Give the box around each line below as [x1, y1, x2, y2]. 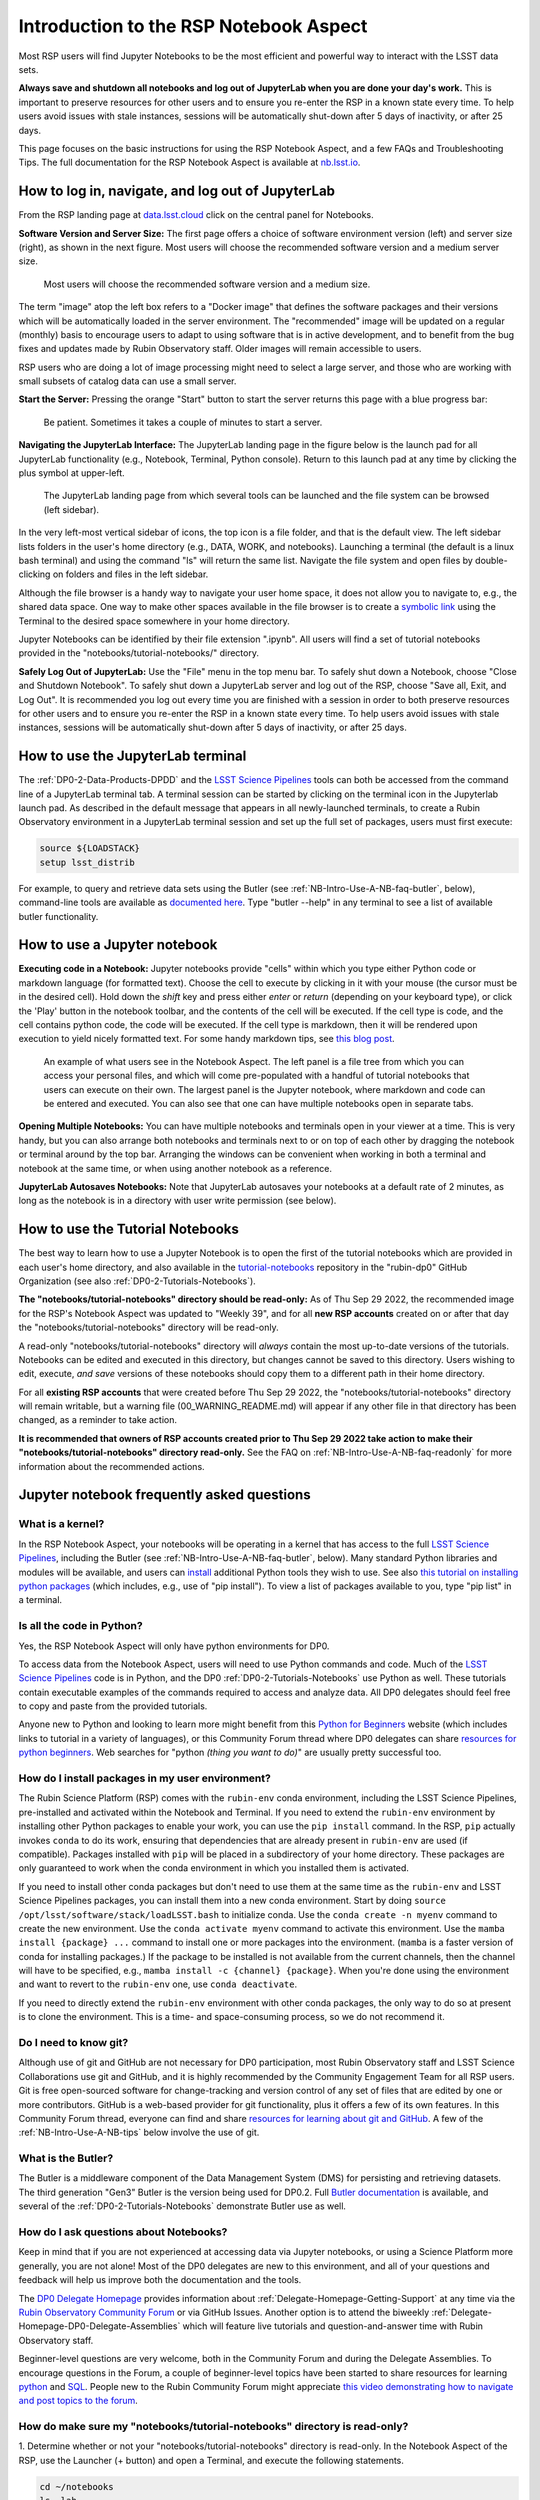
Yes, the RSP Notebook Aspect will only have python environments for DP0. [18, 1640, 330, 1652]
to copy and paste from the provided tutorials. [18, 1700, 208, 1712]
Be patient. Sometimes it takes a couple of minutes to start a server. [43, 416, 323, 428]
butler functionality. [18, 910, 99, 922]
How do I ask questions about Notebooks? [18, 2225, 228, 2239]
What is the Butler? [18, 2151, 114, 2165]
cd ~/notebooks [39, 2481, 114, 2492]
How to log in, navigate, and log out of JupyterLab [18, 183, 335, 200]
